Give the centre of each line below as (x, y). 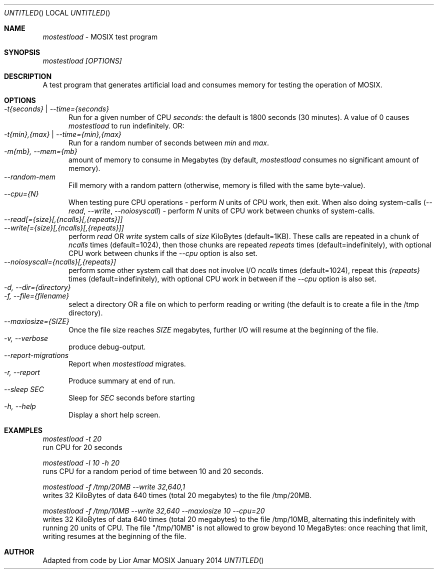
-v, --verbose (26, 338)
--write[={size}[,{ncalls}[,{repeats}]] (64, 228)
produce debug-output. (107, 347)
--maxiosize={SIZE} (37, 321)
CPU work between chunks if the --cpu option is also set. (163, 253)
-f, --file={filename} (37, 296)
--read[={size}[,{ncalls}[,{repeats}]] (63, 219)
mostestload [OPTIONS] (82, 61)
